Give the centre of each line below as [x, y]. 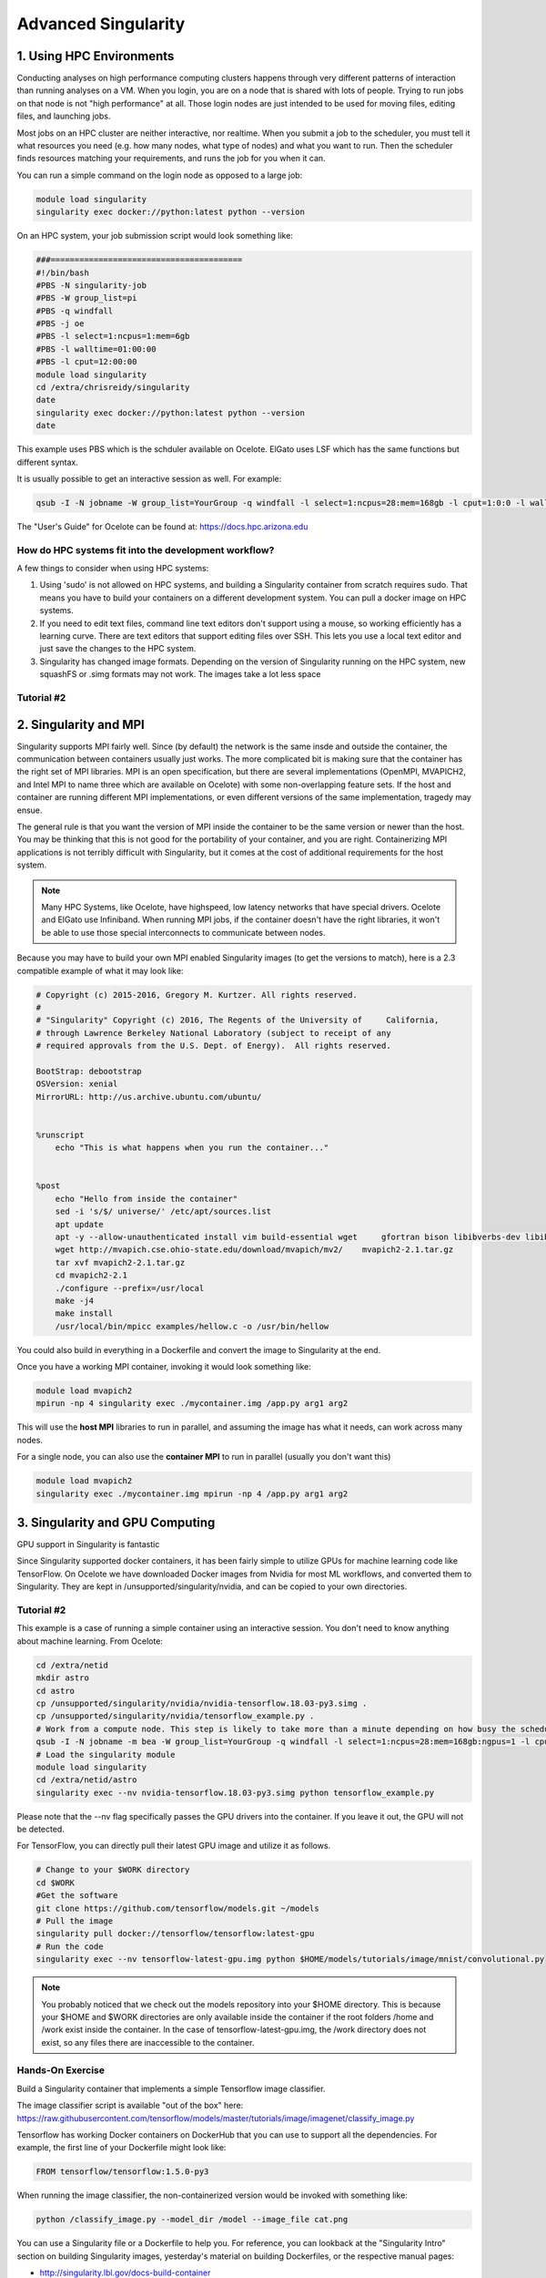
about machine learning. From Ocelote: [90, 1641]
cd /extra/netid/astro [86, 1780]
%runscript [60, 1135]
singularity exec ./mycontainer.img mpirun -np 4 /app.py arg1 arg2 [192, 1493]
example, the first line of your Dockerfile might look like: [121, 2148]
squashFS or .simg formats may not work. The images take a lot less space [180, 674]
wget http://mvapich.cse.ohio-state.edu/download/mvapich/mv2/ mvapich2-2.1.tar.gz [254, 1250]
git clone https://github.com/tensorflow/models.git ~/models [177, 1908]
